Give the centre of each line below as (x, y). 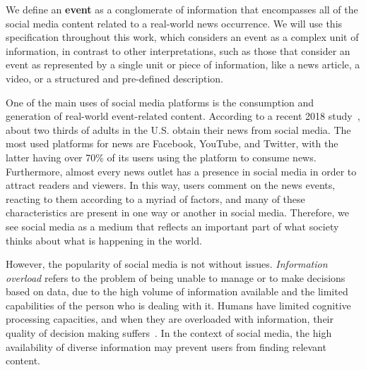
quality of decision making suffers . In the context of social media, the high (169, 333)
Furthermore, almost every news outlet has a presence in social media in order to (181, 171)
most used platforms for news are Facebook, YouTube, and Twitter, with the (172, 143)
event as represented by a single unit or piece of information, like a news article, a (183, 64)
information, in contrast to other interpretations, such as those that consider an (178, 50)
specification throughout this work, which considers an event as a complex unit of (182, 37)
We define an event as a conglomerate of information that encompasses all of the (182, 9)
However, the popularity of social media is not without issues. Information (167, 264)
